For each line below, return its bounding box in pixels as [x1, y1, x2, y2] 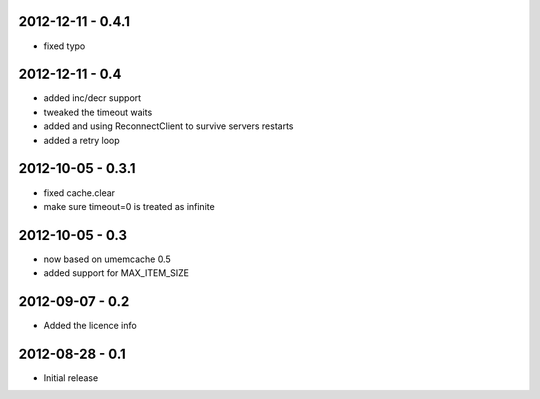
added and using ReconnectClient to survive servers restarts [43, 120, 294, 132]
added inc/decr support [43, 92, 142, 104]
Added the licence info [43, 320, 137, 332]
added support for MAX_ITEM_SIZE [43, 267, 190, 279]
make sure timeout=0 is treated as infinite [43, 200, 215, 212]
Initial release [43, 372, 99, 384]
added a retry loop [43, 134, 120, 146]
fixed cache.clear [43, 186, 115, 199]
